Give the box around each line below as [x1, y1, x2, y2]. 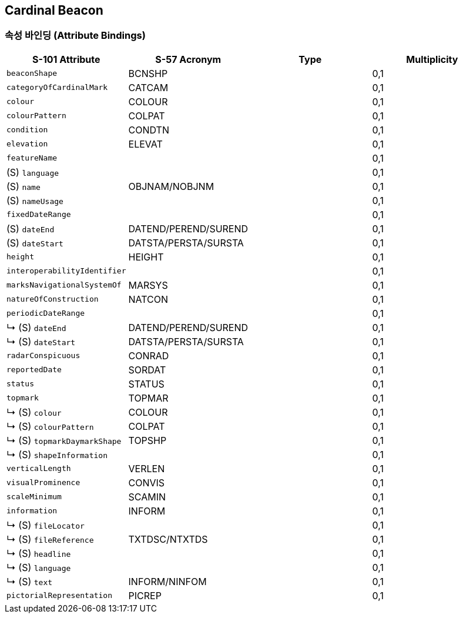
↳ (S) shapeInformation [6, 448, 108, 460]
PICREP [128, 589, 162, 602]
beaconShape [6, 69, 58, 78]
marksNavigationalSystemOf [6, 280, 122, 290]
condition [6, 125, 48, 135]
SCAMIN [128, 490, 166, 503]
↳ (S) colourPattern [6, 420, 94, 432]
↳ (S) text [6, 575, 53, 587]
